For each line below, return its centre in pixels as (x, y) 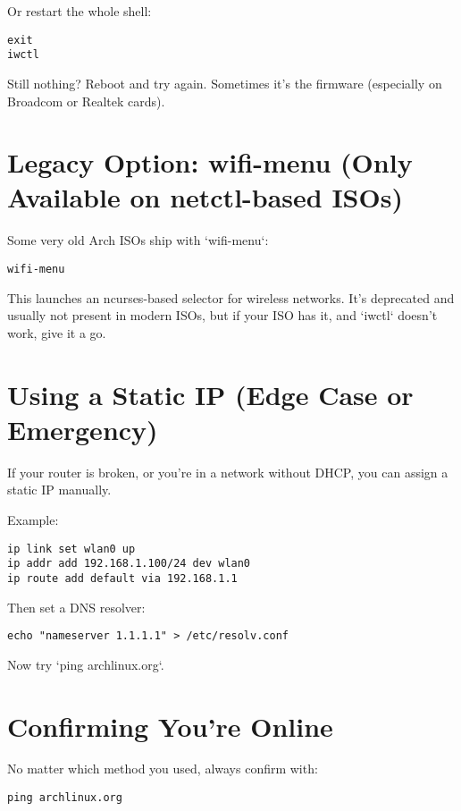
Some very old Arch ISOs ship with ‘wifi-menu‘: (138, 240)
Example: (33, 519)
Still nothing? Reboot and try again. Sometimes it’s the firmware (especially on (225, 83)
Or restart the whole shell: (80, 11)
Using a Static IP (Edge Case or (210, 394)
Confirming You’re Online (170, 726)
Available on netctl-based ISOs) (205, 197)
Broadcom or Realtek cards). (86, 101)
